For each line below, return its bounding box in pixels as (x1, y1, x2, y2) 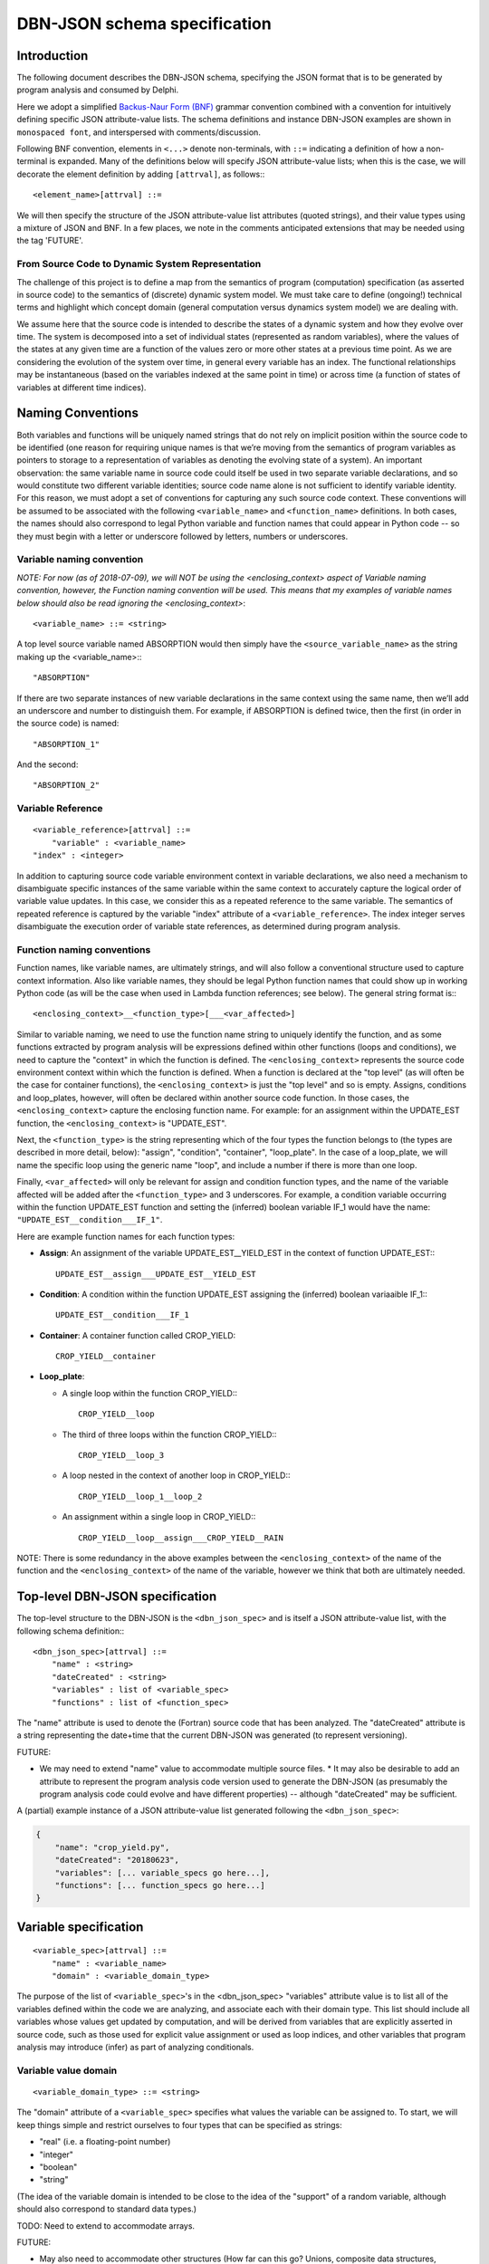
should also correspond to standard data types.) (16, 2203, 197, 2214)
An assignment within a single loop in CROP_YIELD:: (62, 1511, 256, 1522)
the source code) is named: (16, 718, 120, 729)
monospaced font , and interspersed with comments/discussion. (16, 127, 262, 138)
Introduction (16, 48, 89, 63)
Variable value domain (16, 2064, 118, 2077)
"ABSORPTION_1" (33, 739, 101, 749)
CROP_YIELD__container (55, 1351, 157, 1362)
